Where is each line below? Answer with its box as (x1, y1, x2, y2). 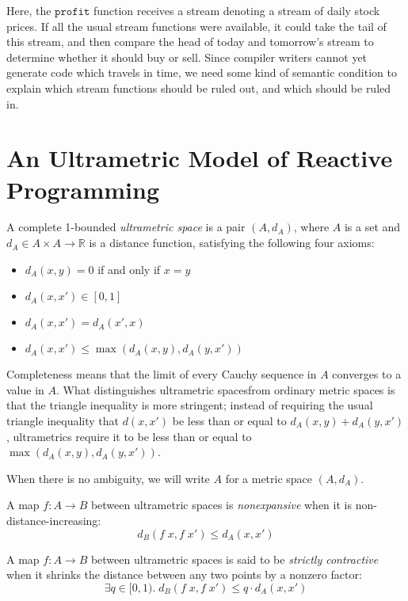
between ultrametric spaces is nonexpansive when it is (90, 496, 352, 513)
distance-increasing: (6, 512, 101, 528)
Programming (6, 173, 159, 205)
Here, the (6, 2, 51, 18)
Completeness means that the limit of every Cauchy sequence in (6, 366, 317, 382)
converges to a (332, 366, 402, 382)
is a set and (344, 219, 401, 235)
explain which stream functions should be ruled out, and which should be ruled (6, 79, 391, 96)
